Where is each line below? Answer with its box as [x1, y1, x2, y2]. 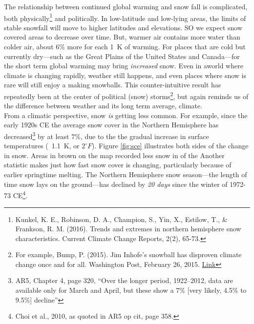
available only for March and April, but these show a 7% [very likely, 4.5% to [15, 285, 247, 295]
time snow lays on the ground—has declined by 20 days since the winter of [4, 179, 228, 189]
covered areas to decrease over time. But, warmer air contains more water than [4, 32, 240, 42]
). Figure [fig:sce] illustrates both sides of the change [92, 141, 249, 151]
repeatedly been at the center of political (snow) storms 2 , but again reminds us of [4, 90, 249, 101]
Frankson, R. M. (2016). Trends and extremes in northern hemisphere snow [15, 223, 241, 234]
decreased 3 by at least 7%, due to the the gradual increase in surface [4, 130, 209, 141]
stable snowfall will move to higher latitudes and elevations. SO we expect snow [4, 22, 243, 32]
